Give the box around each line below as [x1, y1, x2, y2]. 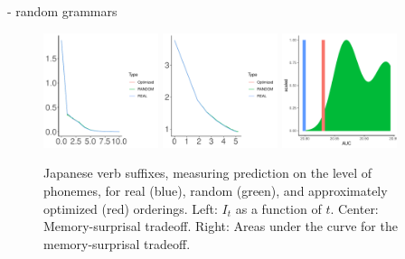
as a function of [235, 199, 322, 217]
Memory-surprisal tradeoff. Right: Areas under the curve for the [43, 217, 398, 236]
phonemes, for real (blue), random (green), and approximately [43, 180, 388, 199]
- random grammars [7, 2, 118, 20]
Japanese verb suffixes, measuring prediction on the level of [43, 163, 372, 182]
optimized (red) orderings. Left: [43, 199, 218, 217]
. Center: [330, 199, 379, 217]
